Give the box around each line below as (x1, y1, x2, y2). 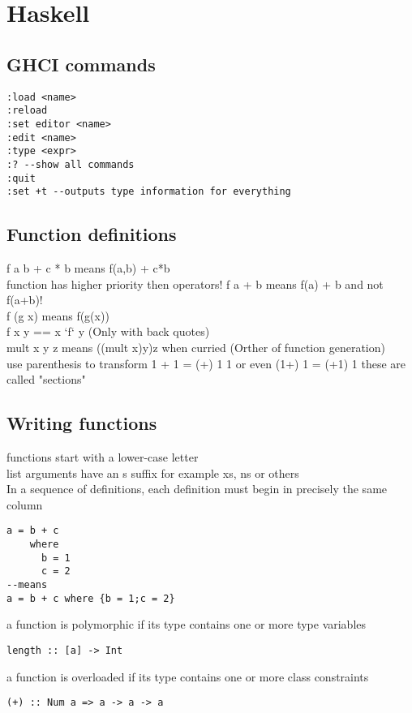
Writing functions (6, 410, 157, 436)
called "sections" (6, 371, 86, 388)
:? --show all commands (6, 158, 135, 170)
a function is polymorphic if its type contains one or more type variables (6, 616, 367, 633)
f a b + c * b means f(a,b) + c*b (6, 260, 170, 277)
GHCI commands (6, 51, 156, 76)
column (6, 496, 43, 513)
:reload (6, 105, 48, 117)
